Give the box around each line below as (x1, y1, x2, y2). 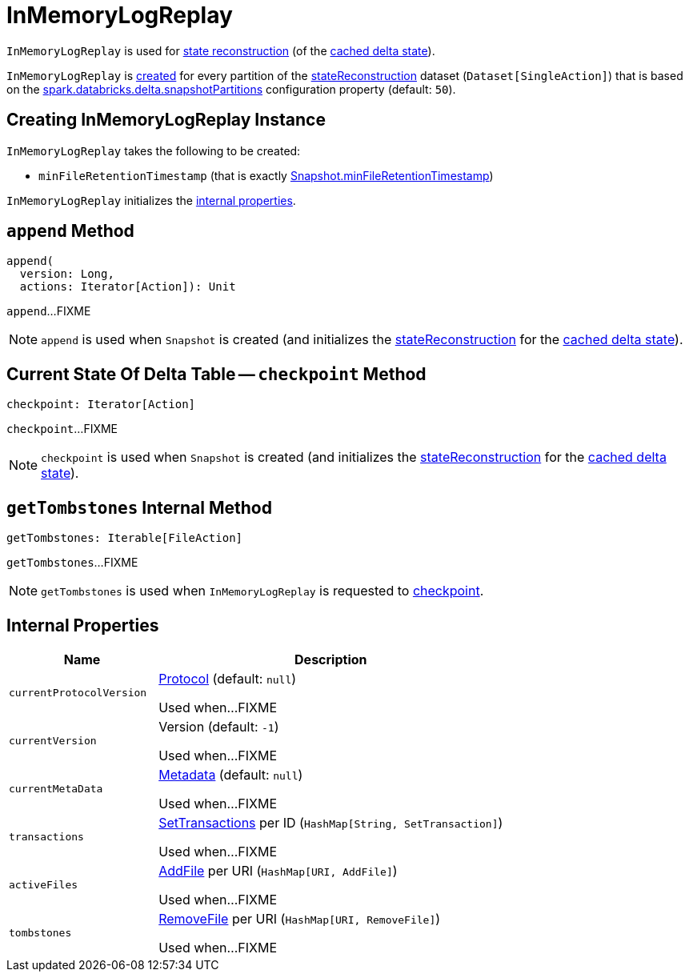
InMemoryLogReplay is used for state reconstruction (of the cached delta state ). (6, 43, 435, 58)
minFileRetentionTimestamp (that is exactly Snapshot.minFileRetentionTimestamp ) (38, 168, 494, 182)
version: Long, (19, 267, 114, 281)
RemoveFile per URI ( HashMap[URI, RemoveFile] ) (158, 910, 441, 927)
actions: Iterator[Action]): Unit (19, 280, 236, 294)
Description (294, 651, 367, 667)
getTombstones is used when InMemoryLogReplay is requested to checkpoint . (41, 583, 484, 599)
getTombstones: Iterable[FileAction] (6, 531, 243, 545)
